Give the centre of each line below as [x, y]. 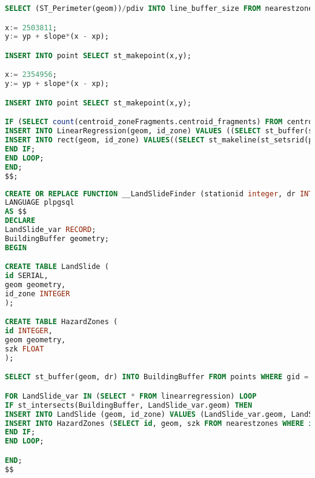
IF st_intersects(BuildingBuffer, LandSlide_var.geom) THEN [129, 405]
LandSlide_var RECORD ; [51, 230]
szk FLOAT [25, 349]
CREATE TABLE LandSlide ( [57, 267]
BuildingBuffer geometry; [57, 238]
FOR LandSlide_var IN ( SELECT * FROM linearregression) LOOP [131, 396]
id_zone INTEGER [38, 294]
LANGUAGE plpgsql [40, 203]
